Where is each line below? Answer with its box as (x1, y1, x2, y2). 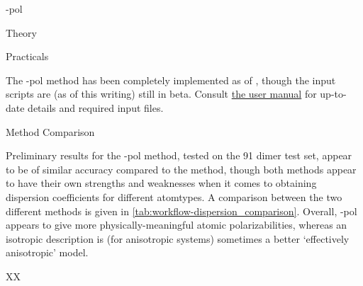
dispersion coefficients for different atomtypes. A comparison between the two (6, 189, 342, 204)
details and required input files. (28, 100, 164, 115)
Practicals (6, 49, 49, 64)
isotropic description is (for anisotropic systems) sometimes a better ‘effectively (6, 231, 350, 246)
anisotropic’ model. (6, 245, 89, 260)
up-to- (320, 86, 347, 101)
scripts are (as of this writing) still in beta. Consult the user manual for (6, 86, 317, 101)
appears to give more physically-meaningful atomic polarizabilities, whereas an (6, 217, 347, 232)
